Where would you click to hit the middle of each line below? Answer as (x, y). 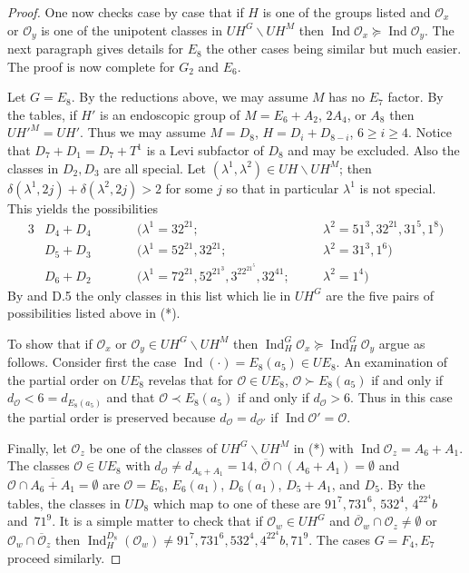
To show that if (50, 343)
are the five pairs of (380, 295)
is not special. (398, 188)
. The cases (340, 539)
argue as (402, 343)
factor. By (415, 97)
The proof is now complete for (91, 66)
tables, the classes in (64, 503)
